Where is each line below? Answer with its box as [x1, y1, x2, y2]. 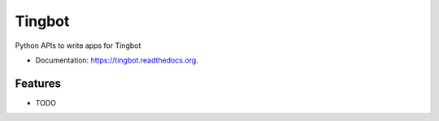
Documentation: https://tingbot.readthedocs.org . [35, 55, 198, 65]
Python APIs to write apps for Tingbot [15, 41, 141, 50]
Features [15, 76, 61, 90]
